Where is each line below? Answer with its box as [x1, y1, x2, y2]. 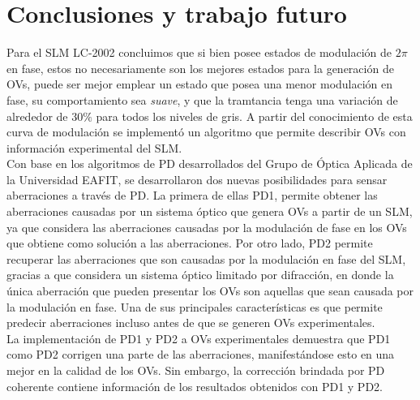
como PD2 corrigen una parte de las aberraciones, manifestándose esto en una [6, 346, 395, 363]
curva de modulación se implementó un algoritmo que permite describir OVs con [6, 123, 406, 140]
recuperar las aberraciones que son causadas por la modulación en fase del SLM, [6, 250, 406, 267]
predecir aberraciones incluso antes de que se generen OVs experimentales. [6, 314, 375, 331]
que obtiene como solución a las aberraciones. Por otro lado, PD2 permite [6, 234, 373, 252]
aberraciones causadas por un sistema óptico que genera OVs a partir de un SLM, [6, 203, 413, 220]
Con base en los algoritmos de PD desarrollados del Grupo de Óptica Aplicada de [6, 155, 413, 172]
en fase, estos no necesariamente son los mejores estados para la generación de [6, 59, 394, 76]
